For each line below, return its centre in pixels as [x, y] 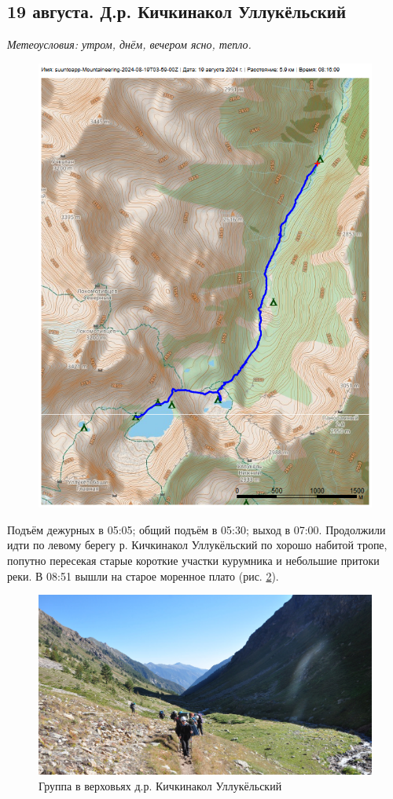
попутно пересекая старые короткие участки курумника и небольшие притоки [193, 560]
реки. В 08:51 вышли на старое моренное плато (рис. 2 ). [143, 575]
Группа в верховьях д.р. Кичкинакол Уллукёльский [160, 785]
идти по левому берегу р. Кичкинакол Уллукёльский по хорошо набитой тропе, [197, 545]
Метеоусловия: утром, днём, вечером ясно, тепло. [129, 44]
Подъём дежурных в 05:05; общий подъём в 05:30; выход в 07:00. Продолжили [196, 529]
